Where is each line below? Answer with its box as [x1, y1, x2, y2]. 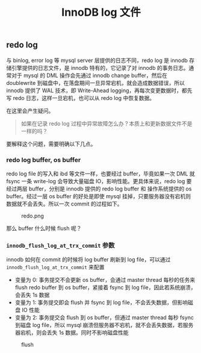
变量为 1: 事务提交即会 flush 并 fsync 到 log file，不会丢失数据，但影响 [14, 299, 188, 306]
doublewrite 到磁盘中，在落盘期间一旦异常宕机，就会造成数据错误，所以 [6, 79, 185, 86]
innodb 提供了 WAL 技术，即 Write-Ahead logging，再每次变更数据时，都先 [6, 87, 193, 94]
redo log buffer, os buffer [6, 155, 81, 164]
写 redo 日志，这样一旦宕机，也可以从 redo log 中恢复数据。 [6, 94, 155, 101]
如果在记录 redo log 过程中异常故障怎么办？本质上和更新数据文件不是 [20, 120, 193, 127]
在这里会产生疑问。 [6, 107, 54, 114]
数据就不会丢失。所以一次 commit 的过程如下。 [6, 200, 123, 207]
